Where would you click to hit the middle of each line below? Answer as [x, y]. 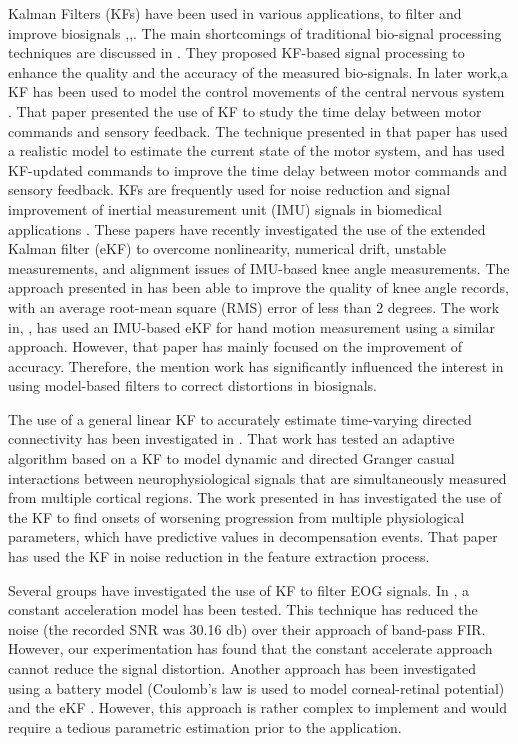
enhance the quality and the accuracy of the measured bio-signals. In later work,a [258, 71]
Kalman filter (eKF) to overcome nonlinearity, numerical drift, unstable [227, 248]
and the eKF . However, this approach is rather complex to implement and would [258, 707]
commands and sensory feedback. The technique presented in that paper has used [258, 130]
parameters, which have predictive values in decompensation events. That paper [253, 536]
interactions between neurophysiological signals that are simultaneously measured [257, 477]
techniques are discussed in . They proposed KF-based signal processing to [236, 52]
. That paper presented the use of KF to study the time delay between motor [245, 110]
